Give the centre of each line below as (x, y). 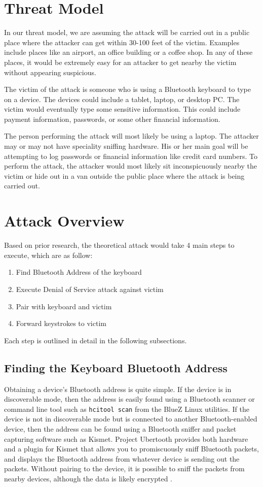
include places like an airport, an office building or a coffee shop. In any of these (128, 52)
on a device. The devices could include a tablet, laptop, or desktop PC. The (122, 99)
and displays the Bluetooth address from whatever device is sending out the (122, 458)
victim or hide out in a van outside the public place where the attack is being (124, 175)
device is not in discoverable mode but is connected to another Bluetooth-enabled (131, 419)
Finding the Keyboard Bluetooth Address (116, 367)
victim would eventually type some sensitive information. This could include (122, 109)
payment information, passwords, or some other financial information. (112, 119)
